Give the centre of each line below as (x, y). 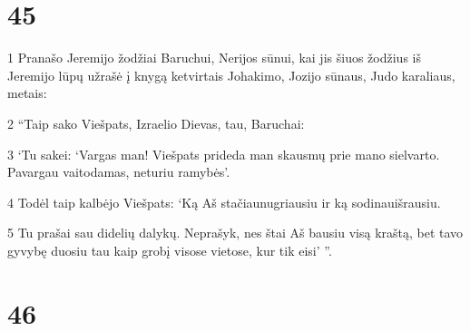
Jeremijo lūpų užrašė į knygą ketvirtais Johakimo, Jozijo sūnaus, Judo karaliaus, (231, 75)
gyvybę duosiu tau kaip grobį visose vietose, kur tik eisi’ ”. (170, 250)
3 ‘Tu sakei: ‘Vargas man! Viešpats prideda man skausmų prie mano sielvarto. (224, 154)
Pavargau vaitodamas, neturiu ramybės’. (119, 172)
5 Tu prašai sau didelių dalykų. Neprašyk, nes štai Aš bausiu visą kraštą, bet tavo (235, 233)
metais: (27, 93)
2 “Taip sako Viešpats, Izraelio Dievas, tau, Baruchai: (156, 123)
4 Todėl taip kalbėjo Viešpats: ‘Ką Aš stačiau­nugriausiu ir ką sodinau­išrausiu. (224, 202)
